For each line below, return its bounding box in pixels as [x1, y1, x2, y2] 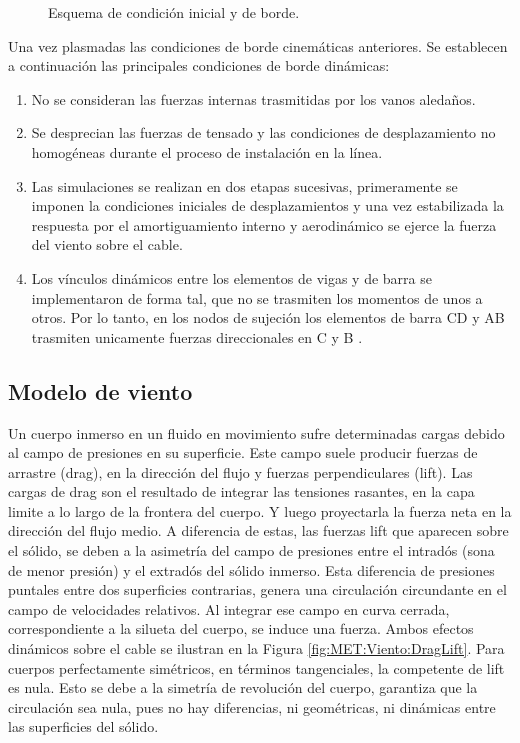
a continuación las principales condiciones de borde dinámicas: [8, 55, 390, 76]
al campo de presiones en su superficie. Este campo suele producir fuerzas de [8, 442, 478, 463]
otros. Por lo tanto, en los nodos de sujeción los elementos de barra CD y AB [31, 307, 505, 328]
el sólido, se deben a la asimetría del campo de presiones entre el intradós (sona [8, 540, 495, 561]
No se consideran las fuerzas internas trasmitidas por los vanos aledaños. [31, 88, 476, 109]
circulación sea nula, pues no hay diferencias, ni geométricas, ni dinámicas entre [8, 696, 496, 717]
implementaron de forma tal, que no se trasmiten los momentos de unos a [31, 287, 483, 308]
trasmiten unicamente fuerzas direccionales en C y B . [31, 326, 363, 347]
